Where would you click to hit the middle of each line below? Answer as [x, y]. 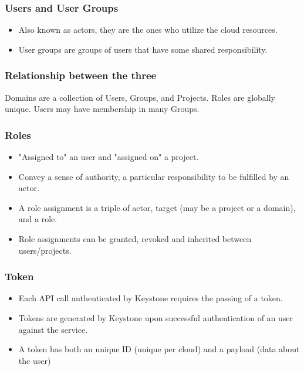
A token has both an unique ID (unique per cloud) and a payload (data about [159, 349]
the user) [35, 360]
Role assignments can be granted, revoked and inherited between [135, 239]
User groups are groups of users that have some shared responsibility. [143, 49]
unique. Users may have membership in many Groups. [102, 109]
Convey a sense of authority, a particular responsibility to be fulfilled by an [154, 176]
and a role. [38, 219]
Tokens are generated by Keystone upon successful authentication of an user [156, 318]
